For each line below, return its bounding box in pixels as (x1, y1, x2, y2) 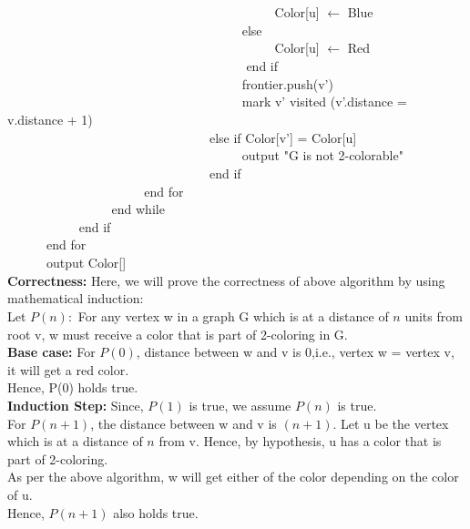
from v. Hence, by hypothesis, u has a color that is (158, 432, 442, 451)
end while (111, 199, 165, 219)
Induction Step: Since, (7, 395, 144, 414)
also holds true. (113, 503, 199, 522)
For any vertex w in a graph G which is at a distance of (77, 306, 389, 325)
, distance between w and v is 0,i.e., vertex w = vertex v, (136, 342, 455, 361)
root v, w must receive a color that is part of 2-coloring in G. (7, 324, 348, 343)
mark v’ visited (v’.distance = (241, 92, 407, 111)
